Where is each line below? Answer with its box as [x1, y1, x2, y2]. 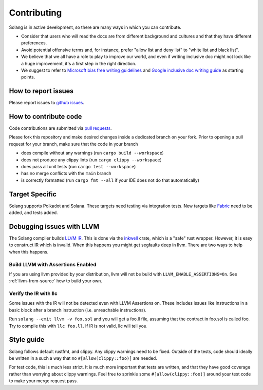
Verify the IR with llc [9, 290, 58, 297]
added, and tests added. [9, 210, 58, 215]
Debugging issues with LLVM [9, 222, 99, 231]
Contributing [9, 7, 62, 18]
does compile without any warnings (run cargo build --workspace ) [21, 150, 164, 156]
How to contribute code [9, 113, 82, 120]
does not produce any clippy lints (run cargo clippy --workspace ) [21, 156, 162, 163]
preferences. [21, 40, 47, 46]
